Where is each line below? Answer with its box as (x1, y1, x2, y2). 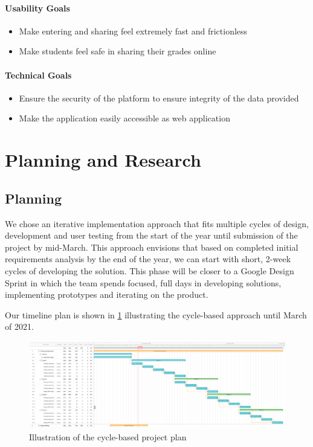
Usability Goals (5, 1, 70, 14)
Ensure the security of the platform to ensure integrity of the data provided (19, 91, 299, 104)
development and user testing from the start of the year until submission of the (5, 229, 298, 242)
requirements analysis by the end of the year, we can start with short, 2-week (5, 252, 291, 265)
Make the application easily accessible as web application (19, 112, 230, 124)
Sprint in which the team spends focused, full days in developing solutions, (5, 276, 282, 289)
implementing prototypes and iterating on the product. (5, 288, 208, 301)
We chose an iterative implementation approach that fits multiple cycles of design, (5, 217, 309, 230)
